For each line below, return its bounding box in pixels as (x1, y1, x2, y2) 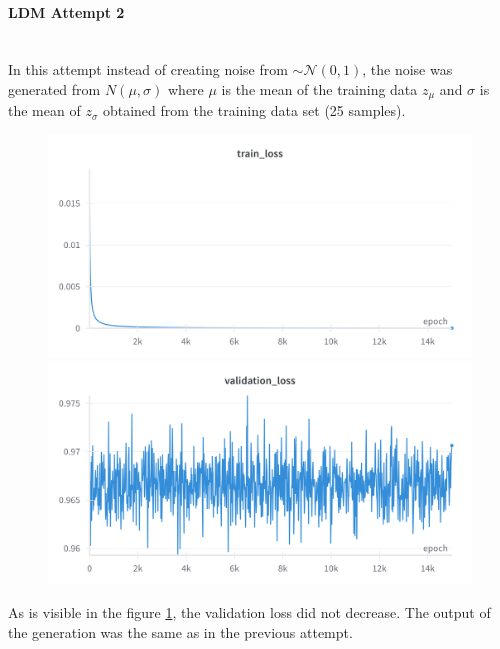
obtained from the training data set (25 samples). (102, 100, 406, 121)
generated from (8, 78, 101, 99)
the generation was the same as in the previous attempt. (8, 621, 353, 642)
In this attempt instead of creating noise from (8, 59, 288, 80)
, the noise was (362, 59, 453, 80)
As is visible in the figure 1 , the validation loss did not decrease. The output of (8, 601, 491, 622)
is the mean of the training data (221, 78, 418, 99)
